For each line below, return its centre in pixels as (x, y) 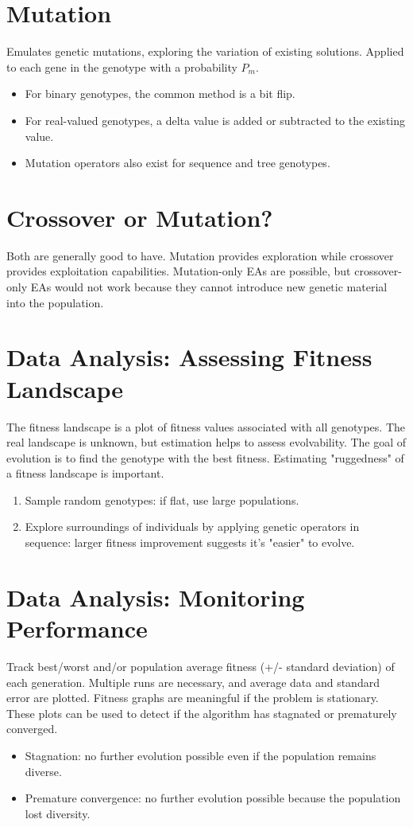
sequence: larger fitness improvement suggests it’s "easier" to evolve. (190, 542)
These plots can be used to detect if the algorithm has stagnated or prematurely (202, 713)
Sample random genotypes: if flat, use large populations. (162, 499)
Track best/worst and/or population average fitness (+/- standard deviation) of (201, 666)
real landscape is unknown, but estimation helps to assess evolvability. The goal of (206, 442)
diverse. (43, 771)
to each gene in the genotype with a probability (122, 66)
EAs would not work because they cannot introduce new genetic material (209, 287)
